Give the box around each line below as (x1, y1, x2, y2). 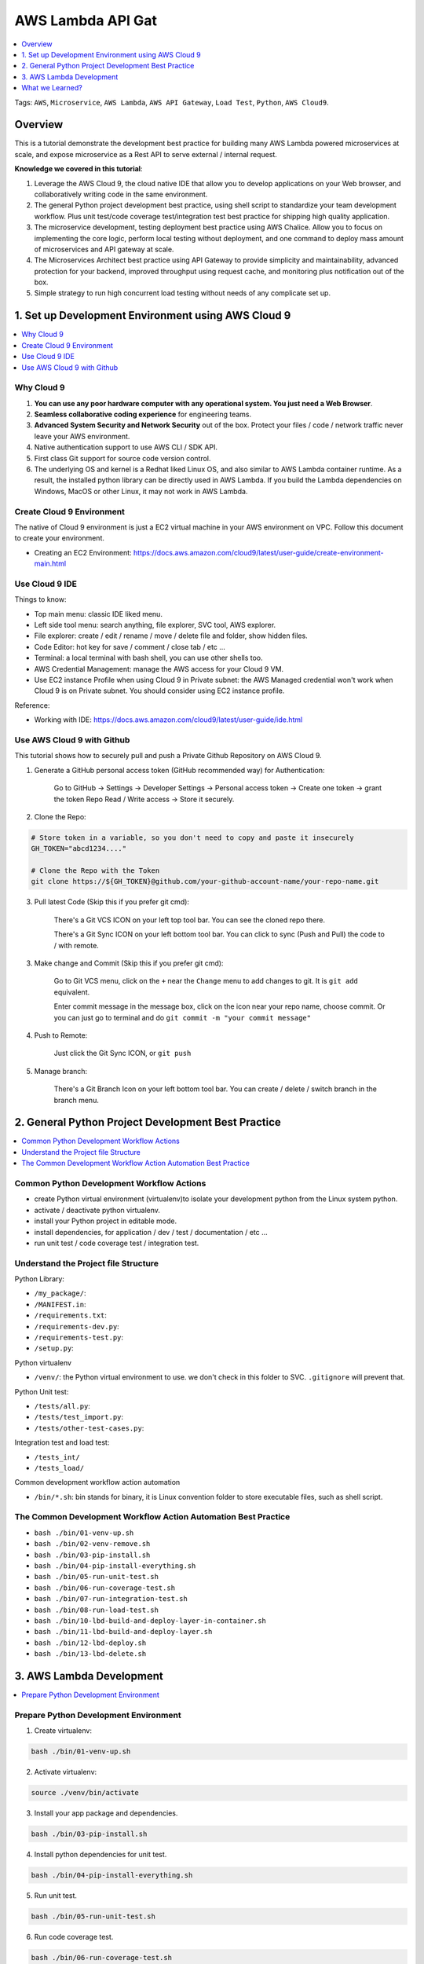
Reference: (14, 700, 50, 710)
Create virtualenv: (34, 1726, 92, 1735)
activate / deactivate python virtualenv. (34, 1205, 161, 1215)
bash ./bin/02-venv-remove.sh (34, 1540, 151, 1548)
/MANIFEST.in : (34, 1299, 86, 1309)
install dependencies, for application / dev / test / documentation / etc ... (34, 1227, 269, 1237)
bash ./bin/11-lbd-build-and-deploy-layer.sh (34, 1627, 213, 1636)
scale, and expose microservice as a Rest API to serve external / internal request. (14, 149, 278, 159)
